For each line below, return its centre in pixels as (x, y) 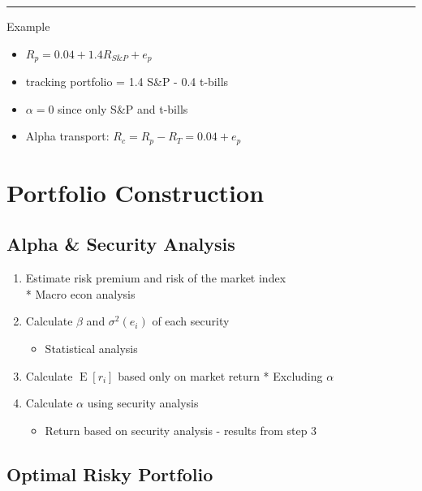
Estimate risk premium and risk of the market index (156, 278)
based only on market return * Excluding (220, 375)
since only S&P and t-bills (123, 108)
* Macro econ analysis (80, 293)
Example (28, 26)
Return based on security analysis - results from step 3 (181, 430)
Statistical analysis (91, 349)
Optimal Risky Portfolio (110, 474)
